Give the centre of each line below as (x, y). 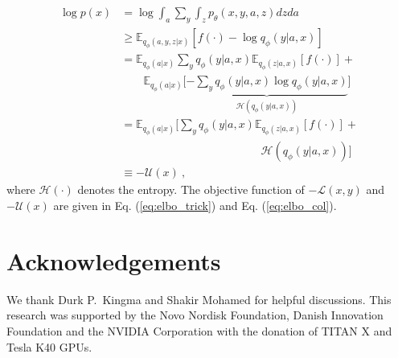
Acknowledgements (114, 260)
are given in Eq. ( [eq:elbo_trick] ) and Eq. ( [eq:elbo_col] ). (195, 206)
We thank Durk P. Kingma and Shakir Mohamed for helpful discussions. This (199, 299)
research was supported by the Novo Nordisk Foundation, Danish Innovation (195, 315)
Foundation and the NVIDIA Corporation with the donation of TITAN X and (199, 330)
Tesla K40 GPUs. (49, 346)
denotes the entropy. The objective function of (191, 189)
